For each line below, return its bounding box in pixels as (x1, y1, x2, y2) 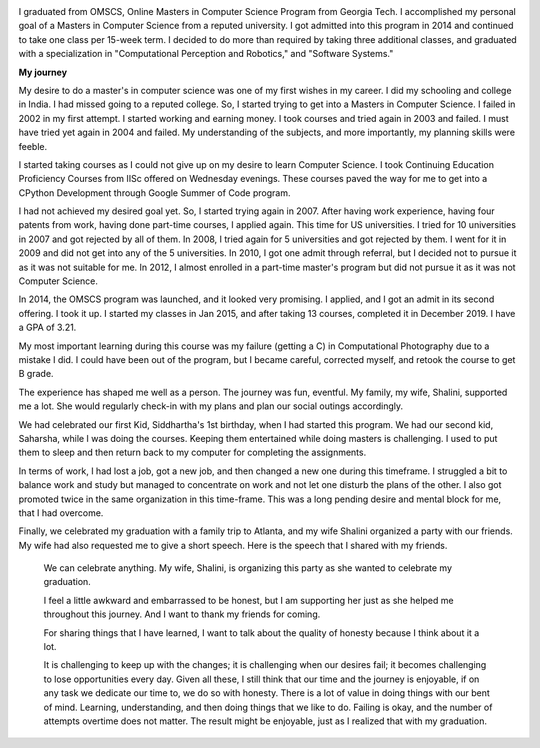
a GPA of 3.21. (18, 321, 77, 334)
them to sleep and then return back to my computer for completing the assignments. (18, 446, 367, 459)
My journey (18, 66, 68, 78)
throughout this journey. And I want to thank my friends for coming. (43, 608, 321, 620)
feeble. (18, 140, 48, 152)
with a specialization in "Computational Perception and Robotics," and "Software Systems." (18, 48, 394, 60)
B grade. (18, 368, 54, 380)
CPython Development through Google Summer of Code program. (18, 186, 291, 199)
